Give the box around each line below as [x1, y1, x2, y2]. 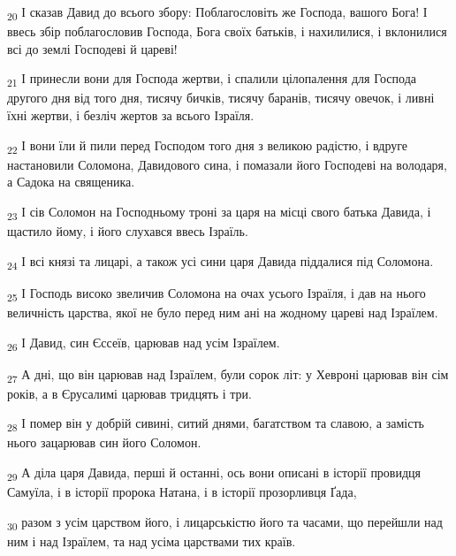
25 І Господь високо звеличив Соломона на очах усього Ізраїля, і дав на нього [7, 283, 426, 304]
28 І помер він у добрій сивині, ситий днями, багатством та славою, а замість [7, 414, 424, 435]
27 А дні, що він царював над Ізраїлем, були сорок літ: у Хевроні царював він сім [7, 364, 449, 385]
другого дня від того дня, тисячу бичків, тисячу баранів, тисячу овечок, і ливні [7, 88, 435, 107]
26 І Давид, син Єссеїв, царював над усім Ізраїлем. [7, 332, 280, 354]
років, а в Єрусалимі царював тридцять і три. [7, 384, 252, 402]
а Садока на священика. [7, 172, 135, 191]
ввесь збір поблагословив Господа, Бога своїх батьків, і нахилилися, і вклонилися [7, 22, 447, 41]
